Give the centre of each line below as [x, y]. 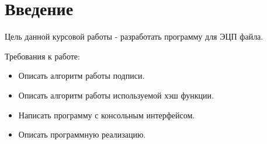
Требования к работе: [42, 56]
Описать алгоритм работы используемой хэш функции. [116, 95]
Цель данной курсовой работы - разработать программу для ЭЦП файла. [134, 36]
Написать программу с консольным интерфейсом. [107, 115]
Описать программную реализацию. [82, 134]
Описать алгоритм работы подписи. [82, 75]
